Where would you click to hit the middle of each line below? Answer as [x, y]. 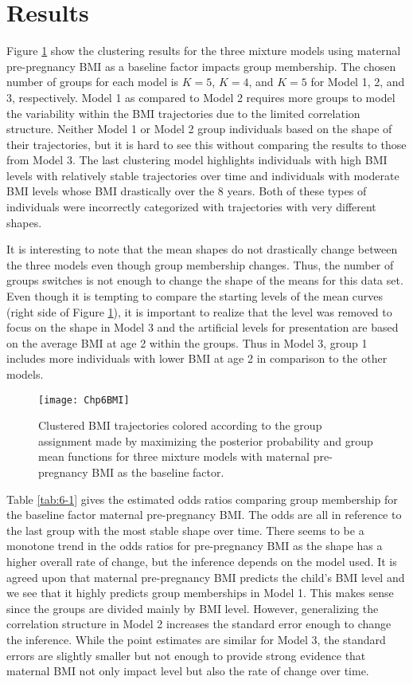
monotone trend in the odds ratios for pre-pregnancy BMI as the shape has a [195, 546]
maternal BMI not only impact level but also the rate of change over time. [188, 671]
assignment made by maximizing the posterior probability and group [206, 440]
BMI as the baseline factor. [158, 472]
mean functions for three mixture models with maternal [174, 456]
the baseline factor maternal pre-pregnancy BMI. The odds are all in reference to [204, 515]
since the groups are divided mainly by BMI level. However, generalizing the [193, 608]
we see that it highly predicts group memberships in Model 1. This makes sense [200, 593]
